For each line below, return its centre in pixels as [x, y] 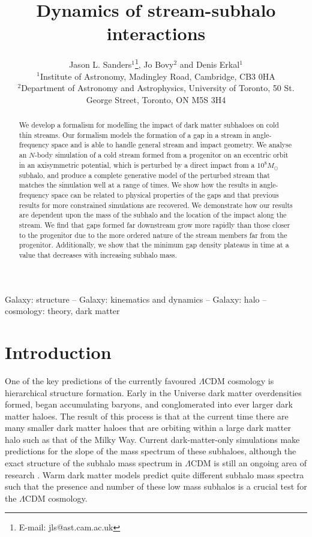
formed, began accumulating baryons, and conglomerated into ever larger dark [149, 404]
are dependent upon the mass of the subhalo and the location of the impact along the [153, 215]
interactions [156, 33]
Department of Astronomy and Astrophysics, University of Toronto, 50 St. [158, 88]
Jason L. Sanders [100, 64]
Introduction [58, 352]
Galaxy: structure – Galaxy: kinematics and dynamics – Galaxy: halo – [136, 299]
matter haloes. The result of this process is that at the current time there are [147, 416]
